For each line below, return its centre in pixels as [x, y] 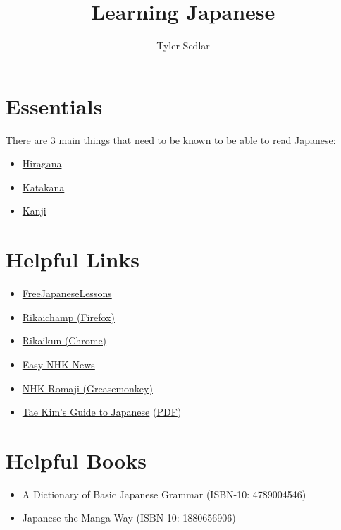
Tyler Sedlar [183, 46]
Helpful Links [73, 259]
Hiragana [42, 163]
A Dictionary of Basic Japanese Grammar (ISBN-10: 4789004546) [164, 494]
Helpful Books [76, 460]
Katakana [43, 187]
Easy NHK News [58, 364]
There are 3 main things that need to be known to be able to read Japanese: [171, 139]
